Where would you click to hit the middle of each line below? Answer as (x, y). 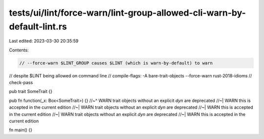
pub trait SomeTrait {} (31, 92)
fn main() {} (21, 130)
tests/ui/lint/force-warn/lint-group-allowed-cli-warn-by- (128, 13)
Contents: (19, 50)
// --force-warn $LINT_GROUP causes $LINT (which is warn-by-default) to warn (116, 63)
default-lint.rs (38, 26)
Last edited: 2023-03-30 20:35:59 (44, 41)
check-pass (21, 83)
